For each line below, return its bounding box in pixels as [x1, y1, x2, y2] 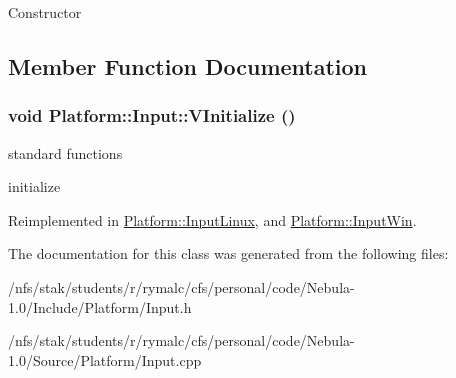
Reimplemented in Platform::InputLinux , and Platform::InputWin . [8, 209, 417, 230]
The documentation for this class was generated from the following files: [8, 243, 449, 264]
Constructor [8, 2, 82, 22]
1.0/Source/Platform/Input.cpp [8, 349, 202, 370]
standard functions [8, 142, 123, 163]
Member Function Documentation [8, 50, 368, 81]
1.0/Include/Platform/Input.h [8, 296, 192, 317]
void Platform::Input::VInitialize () [8, 103, 296, 128]
